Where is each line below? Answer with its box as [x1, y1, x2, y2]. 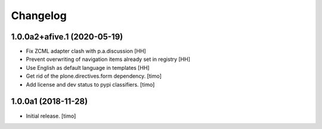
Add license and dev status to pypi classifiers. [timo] [26, 81, 155, 88]
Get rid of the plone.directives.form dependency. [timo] [26, 72, 162, 80]
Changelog [11, 9, 67, 22]
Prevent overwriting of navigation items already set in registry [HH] [26, 56, 191, 63]
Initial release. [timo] [26, 112, 76, 119]
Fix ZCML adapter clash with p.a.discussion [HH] [26, 48, 146, 55]
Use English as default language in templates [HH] [26, 64, 150, 71]
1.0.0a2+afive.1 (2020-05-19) [11, 32, 123, 42]
